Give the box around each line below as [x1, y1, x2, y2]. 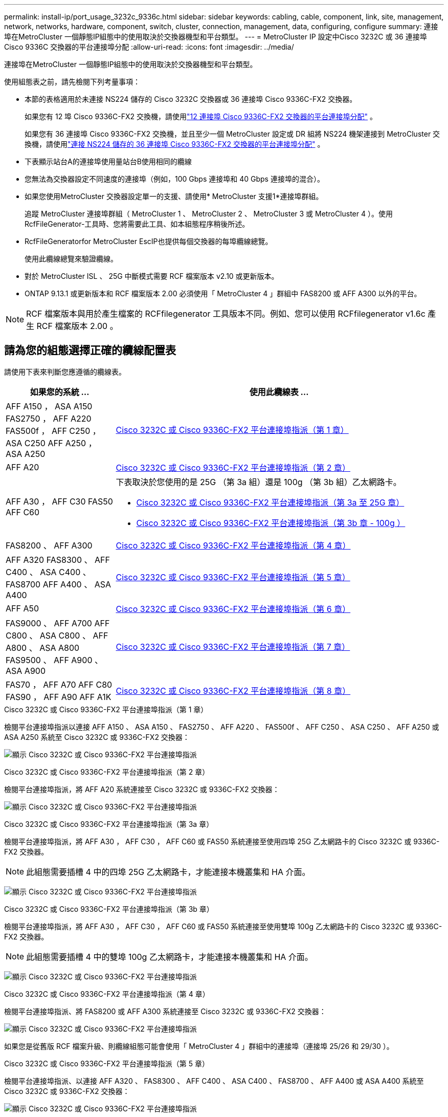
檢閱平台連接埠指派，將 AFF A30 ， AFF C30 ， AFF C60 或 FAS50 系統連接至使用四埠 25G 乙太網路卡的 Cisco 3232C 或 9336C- [4, 837, 440, 846]
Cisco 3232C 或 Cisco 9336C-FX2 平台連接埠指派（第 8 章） [116, 685, 351, 696]
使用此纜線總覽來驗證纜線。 [25, 254, 118, 263]
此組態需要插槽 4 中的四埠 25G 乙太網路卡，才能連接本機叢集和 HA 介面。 [26, 866, 310, 877]
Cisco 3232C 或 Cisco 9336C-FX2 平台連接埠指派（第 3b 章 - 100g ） [136, 517, 406, 528]
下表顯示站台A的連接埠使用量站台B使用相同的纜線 [25, 157, 192, 166]
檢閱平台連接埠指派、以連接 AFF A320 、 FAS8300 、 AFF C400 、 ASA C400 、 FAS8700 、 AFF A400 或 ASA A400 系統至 [4, 1076, 424, 1085]
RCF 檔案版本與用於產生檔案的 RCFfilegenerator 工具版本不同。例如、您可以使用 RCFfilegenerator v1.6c [26, 309, 425, 319]
